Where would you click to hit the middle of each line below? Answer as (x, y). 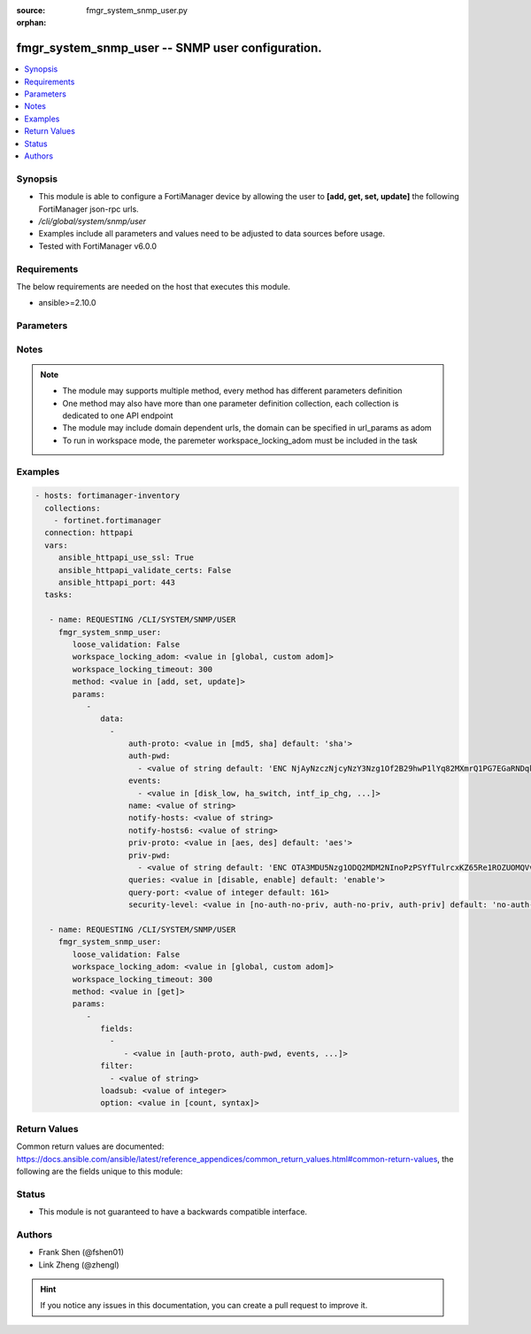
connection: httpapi (89, 533)
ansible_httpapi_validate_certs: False (145, 570)
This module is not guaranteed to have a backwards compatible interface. (173, 1212)
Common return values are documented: (90, 1146)
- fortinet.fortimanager (108, 521)
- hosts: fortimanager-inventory (108, 496)
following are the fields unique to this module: (100, 1171)
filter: (117, 1066)
